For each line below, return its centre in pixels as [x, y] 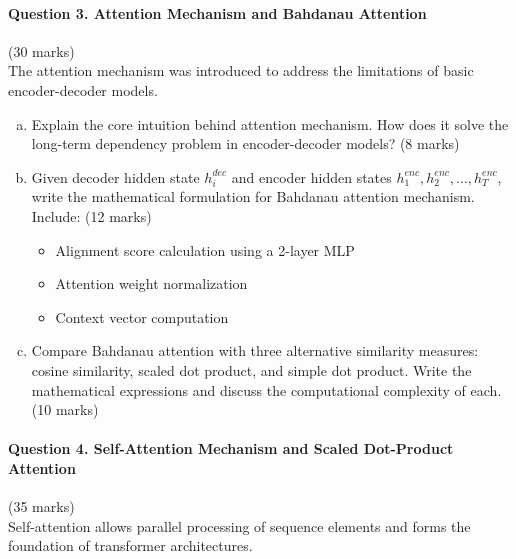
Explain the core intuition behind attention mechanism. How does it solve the [270, 123]
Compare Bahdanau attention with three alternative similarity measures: [255, 350]
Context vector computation [142, 316]
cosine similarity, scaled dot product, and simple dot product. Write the [251, 369]
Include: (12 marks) [91, 215]
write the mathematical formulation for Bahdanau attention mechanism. [253, 196]
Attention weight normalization [151, 283]
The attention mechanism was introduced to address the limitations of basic [241, 70]
